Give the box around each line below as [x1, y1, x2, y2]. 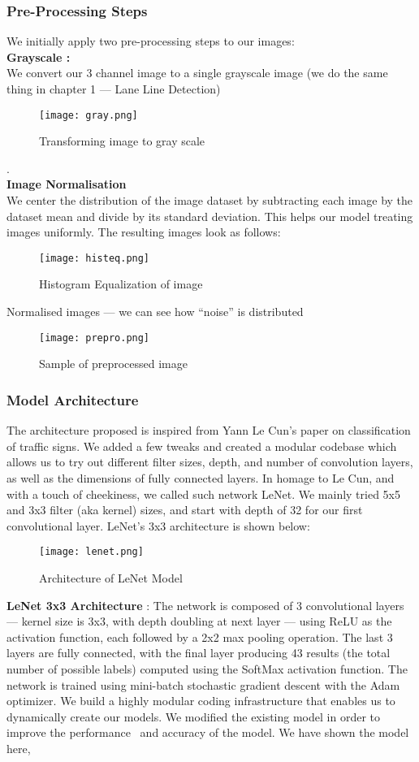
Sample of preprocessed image [39, 355, 188, 372]
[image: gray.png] [39, 109, 138, 121]
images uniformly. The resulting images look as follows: [6, 223, 281, 240]
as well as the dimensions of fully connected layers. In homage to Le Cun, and [6, 469, 395, 486]
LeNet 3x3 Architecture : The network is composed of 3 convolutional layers [6, 596, 404, 613]
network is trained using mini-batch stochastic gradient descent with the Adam [6, 676, 400, 693]
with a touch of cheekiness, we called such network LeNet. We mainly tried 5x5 [6, 485, 401, 502]
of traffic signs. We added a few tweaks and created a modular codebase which [6, 437, 397, 454]
